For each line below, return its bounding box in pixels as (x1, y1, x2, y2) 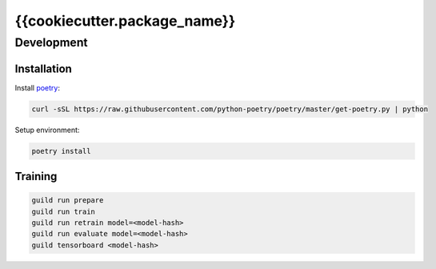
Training (14, 170, 58, 183)
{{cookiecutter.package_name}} (14, 12, 236, 30)
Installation (14, 62, 72, 75)
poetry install (31, 147, 91, 155)
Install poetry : (14, 82, 60, 92)
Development (14, 35, 88, 50)
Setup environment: (14, 125, 80, 134)
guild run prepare (31, 196, 104, 205)
